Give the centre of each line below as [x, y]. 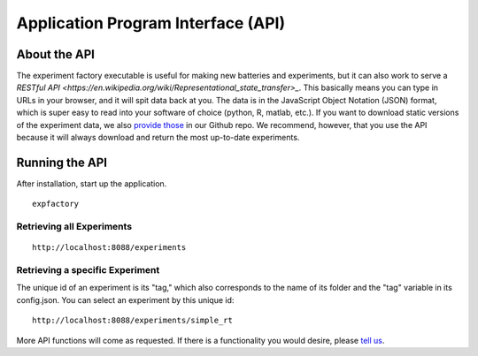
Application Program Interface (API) [151, 23]
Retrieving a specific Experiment [88, 270]
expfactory [56, 204]
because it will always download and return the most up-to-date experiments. [158, 138]
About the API [56, 54]
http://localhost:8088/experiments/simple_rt [133, 321]
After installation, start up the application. [92, 183]
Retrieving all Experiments [74, 227]
